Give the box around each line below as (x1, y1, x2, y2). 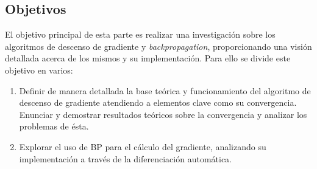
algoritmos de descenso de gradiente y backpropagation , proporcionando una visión (5, 40, 312, 52)
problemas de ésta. (19, 120, 89, 133)
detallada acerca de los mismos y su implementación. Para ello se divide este (5, 52, 291, 64)
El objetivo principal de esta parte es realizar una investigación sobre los (5, 28, 276, 41)
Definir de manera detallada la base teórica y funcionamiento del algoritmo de (19, 84, 311, 97)
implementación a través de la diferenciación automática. (19, 152, 232, 165)
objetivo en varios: (5, 63, 73, 76)
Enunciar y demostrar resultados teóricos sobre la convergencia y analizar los (19, 108, 307, 120)
